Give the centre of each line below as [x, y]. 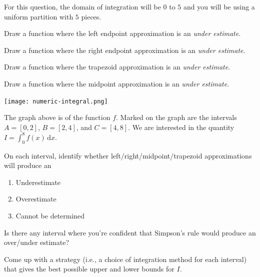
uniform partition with [39, 16]
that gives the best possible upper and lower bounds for [89, 269]
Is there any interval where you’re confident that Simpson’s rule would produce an [130, 232]
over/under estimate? [37, 242]
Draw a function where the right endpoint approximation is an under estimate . [125, 50]
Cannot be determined [50, 216]
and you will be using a [219, 6]
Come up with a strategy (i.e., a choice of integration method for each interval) [125, 259]
